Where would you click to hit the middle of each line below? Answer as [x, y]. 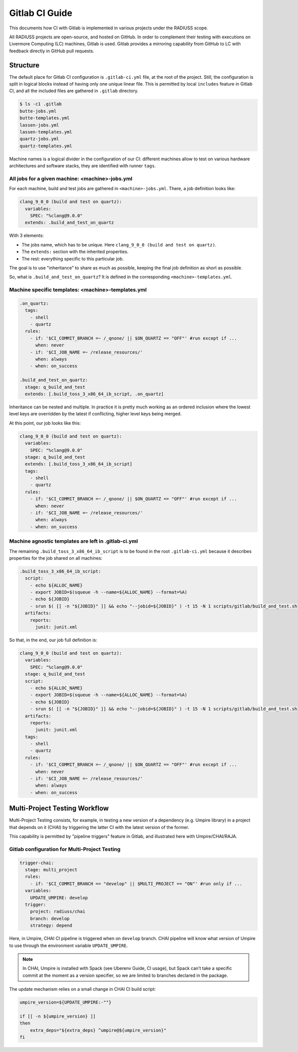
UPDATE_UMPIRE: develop [59, 898]
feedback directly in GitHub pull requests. [52, 51]
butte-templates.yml [44, 118]
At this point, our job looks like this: [45, 423]
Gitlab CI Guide [41, 13]
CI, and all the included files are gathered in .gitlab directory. [74, 91]
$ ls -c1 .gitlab [41, 104]
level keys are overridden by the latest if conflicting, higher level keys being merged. [95, 414]
